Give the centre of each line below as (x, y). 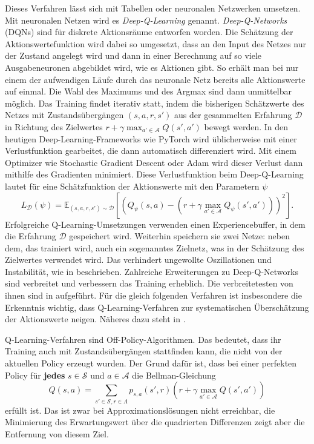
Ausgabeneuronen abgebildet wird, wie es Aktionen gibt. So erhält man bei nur (152, 67)
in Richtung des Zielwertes (54, 126)
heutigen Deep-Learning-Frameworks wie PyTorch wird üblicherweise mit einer (151, 138)
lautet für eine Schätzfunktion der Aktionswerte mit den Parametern (132, 186)
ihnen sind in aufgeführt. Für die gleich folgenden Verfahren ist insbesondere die (153, 295)
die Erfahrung (31, 236)
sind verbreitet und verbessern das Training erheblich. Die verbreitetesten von (149, 283)
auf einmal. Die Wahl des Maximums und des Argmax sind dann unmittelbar (148, 91)
